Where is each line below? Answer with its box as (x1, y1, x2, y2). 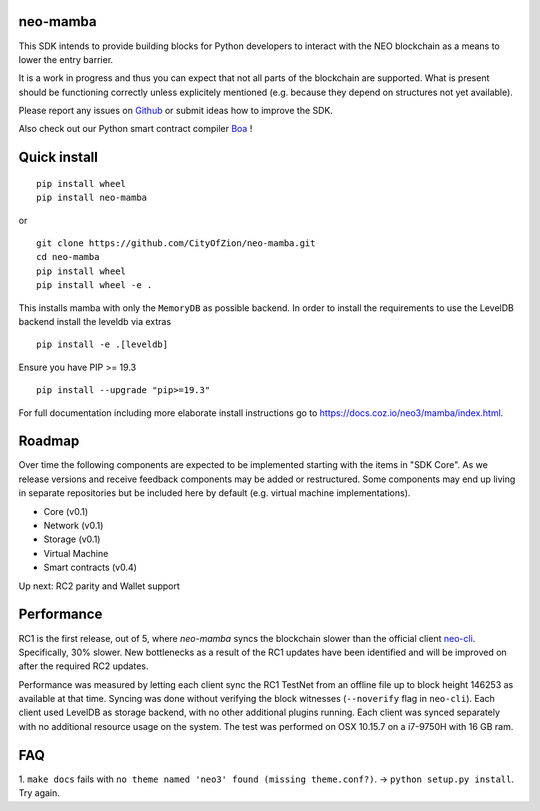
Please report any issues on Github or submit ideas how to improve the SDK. (18, 105, 334, 117)
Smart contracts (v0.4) (43, 561, 137, 574)
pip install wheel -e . (36, 280, 153, 291)
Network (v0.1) (43, 520, 104, 532)
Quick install (18, 149, 99, 166)
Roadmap (18, 433, 80, 450)
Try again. (18, 787, 60, 799)
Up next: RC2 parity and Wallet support (18, 580, 180, 592)
